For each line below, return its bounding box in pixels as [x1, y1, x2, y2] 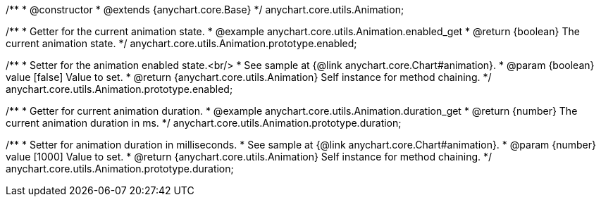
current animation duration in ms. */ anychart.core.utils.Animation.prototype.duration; [6, 117, 402, 129]
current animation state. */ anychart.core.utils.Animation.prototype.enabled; [6, 37, 357, 49]
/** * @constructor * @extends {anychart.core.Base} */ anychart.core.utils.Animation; [6, 4, 404, 15]
